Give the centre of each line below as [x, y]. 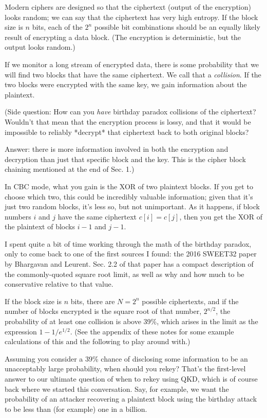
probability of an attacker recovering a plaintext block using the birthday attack [131, 399]
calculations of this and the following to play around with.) [98, 341]
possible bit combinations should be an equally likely [177, 27]
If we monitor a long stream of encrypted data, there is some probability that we [132, 64]
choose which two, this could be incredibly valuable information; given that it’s [129, 196]
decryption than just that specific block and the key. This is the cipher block [125, 159]
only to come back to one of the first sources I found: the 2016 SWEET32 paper [131, 254]
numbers [18, 216]
